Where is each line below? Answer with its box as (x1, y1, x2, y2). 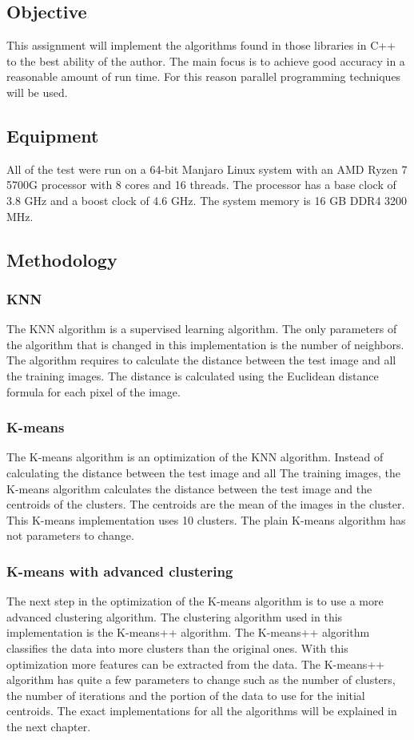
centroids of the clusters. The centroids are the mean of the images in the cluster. (6, 496, 405, 513)
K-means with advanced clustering (6, 561, 233, 581)
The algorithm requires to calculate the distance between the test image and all (6, 352, 396, 368)
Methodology (6, 247, 117, 271)
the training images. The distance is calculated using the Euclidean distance (6, 367, 379, 384)
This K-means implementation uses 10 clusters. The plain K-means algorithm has (6, 511, 406, 528)
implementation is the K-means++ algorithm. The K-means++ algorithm (6, 624, 370, 641)
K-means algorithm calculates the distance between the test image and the (6, 480, 372, 497)
